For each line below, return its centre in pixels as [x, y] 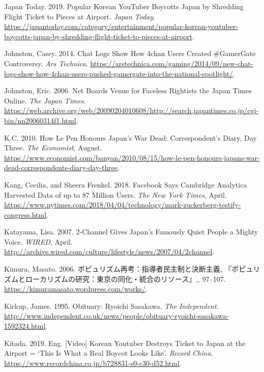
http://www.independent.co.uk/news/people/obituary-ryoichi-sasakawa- [116, 316]
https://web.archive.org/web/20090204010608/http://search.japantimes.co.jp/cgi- [131, 110]
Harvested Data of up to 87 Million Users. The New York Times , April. [115, 194]
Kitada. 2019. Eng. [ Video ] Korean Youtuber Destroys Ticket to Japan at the [125, 343]
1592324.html [25, 326]
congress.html [25, 214]
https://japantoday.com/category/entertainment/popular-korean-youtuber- [121, 26]
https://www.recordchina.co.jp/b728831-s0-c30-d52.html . [93, 363]
